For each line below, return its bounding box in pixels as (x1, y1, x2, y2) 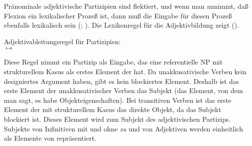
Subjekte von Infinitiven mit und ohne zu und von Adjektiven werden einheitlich (4, 123, 243, 133)
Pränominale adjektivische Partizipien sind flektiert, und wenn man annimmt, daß (4, 1, 249, 11)
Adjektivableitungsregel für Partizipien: (4, 36, 121, 46)
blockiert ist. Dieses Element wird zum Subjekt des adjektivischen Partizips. (4, 114, 231, 124)
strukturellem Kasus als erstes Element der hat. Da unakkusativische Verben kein (4, 66, 247, 76)
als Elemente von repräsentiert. (4, 133, 97, 143)
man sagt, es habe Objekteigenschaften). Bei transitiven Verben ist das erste (4, 95, 232, 105)
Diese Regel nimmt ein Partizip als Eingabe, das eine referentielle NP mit (4, 57, 223, 67)
